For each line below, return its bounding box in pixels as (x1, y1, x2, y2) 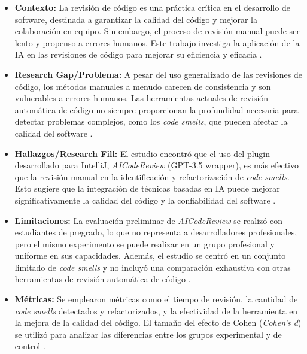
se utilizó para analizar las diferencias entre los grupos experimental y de (14, 328, 282, 340)
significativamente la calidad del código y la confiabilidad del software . (14, 193, 276, 206)
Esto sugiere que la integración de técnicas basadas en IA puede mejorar (14, 182, 280, 195)
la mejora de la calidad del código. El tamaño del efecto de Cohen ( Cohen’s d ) (14, 316, 302, 329)
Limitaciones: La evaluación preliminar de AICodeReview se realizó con (14, 214, 282, 226)
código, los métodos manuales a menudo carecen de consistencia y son (14, 80, 271, 92)
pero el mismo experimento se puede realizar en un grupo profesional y (14, 237, 275, 250)
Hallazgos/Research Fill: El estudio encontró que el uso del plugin (14, 147, 270, 159)
